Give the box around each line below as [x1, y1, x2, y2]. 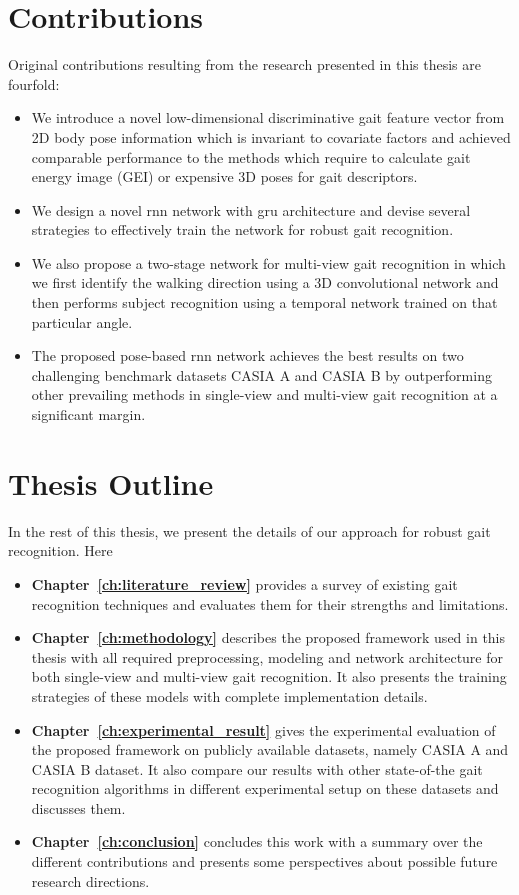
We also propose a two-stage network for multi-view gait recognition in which [31, 252, 506, 273]
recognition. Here [8, 540, 113, 561]
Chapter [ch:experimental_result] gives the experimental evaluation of [31, 719, 496, 740]
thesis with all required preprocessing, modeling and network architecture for [31, 646, 503, 667]
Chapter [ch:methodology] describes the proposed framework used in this [31, 627, 506, 648]
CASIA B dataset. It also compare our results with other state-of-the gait [31, 758, 483, 779]
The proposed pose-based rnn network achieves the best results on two [31, 345, 464, 366]
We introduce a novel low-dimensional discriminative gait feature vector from [31, 107, 505, 128]
